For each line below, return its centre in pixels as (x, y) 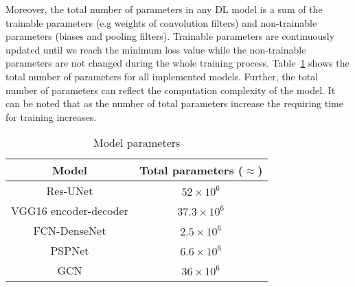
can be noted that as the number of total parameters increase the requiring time (175, 103)
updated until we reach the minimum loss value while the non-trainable (156, 49)
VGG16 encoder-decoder (70, 211)
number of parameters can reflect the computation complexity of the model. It (171, 90)
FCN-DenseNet (70, 231)
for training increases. (51, 116)
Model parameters (137, 143)
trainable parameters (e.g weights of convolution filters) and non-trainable (161, 22)
